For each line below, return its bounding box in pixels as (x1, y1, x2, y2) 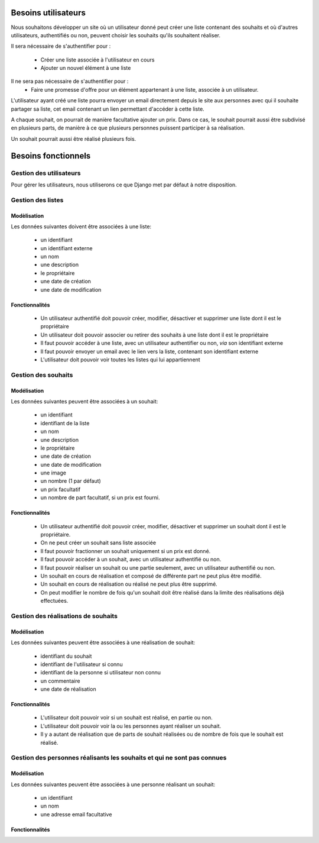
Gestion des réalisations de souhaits (11, 612, 118, 620)
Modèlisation (11, 212, 44, 219)
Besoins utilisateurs (11, 8, 86, 18)
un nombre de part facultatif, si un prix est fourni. (40, 494, 160, 501)
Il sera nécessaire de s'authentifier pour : (11, 43, 111, 50)
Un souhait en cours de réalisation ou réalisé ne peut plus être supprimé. (40, 580, 218, 588)
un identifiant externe (40, 244, 93, 251)
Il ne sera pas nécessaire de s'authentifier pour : (11, 77, 129, 85)
